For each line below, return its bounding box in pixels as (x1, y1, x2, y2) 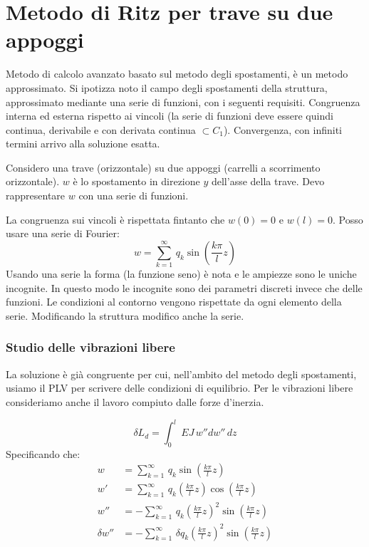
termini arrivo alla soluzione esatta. (6, 136, 160, 151)
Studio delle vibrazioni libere (6, 338, 175, 356)
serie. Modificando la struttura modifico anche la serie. (6, 308, 244, 323)
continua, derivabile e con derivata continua (6, 122, 196, 137)
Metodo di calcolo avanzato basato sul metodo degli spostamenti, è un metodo (6, 66, 348, 81)
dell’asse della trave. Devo (211, 174, 325, 189)
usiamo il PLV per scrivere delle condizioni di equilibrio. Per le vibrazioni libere (6, 380, 353, 395)
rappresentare (6, 188, 66, 203)
